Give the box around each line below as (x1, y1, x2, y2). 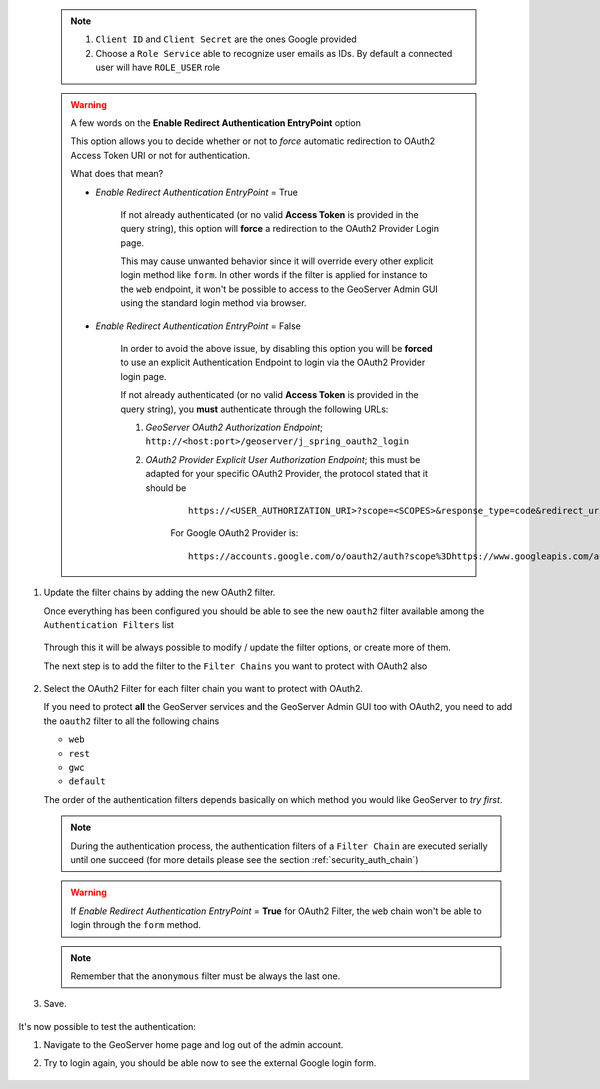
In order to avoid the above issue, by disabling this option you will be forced (120, 343, 434, 355)
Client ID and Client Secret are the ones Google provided (95, 33, 357, 45)
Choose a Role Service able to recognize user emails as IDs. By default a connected (95, 47, 453, 59)
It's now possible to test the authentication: (18, 1020, 197, 1032)
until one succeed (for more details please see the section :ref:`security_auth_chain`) (70, 853, 419, 865)
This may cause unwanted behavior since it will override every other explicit (120, 255, 434, 267)
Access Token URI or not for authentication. (70, 149, 250, 161)
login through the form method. (70, 919, 202, 931)
